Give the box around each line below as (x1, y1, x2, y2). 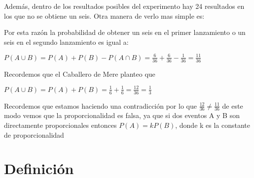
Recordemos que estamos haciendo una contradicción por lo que (4, 100, 197, 111)
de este (222, 100, 243, 111)
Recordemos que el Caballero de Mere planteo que (4, 68, 155, 79)
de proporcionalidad (4, 129, 64, 140)
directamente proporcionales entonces (4, 120, 117, 130)
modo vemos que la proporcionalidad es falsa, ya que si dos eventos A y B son (4, 110, 240, 120)
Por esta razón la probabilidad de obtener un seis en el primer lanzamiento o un (4, 27, 246, 37)
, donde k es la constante (175, 120, 251, 130)
